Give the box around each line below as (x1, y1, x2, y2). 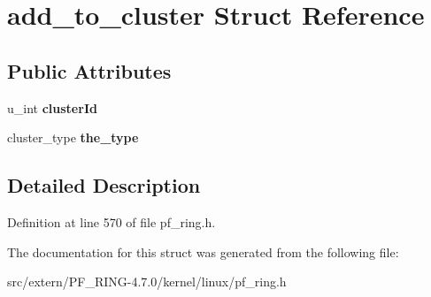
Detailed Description (7, 171, 201, 199)
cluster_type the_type (7, 128, 139, 147)
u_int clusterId (7, 98, 97, 117)
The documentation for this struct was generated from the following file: (7, 242, 399, 261)
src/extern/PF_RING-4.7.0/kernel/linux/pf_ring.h (7, 272, 287, 291)
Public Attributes (7, 57, 172, 84)
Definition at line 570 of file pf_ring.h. (7, 212, 216, 231)
